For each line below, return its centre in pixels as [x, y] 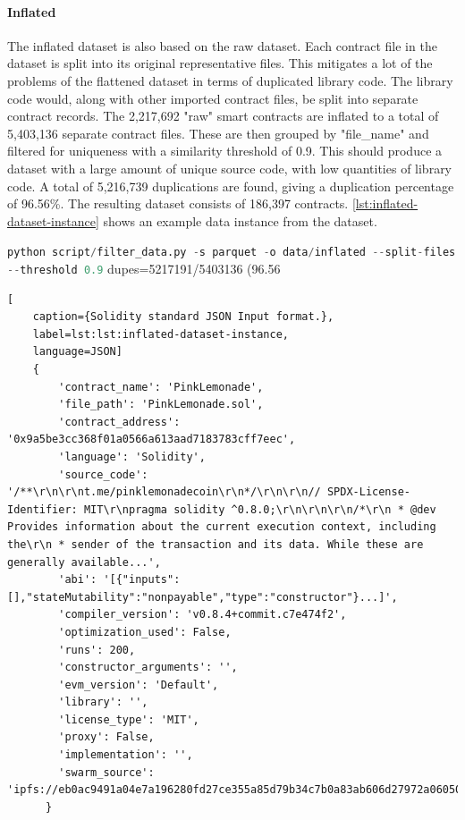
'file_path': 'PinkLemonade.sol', [161, 405]
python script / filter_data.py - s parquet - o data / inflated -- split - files [232, 253]
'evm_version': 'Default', [139, 685]
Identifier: [42, 509]
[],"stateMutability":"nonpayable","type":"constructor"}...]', [203, 597]
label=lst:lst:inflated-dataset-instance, [161, 334]
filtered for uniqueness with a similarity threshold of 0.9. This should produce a [225, 151]
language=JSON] [77, 352]
